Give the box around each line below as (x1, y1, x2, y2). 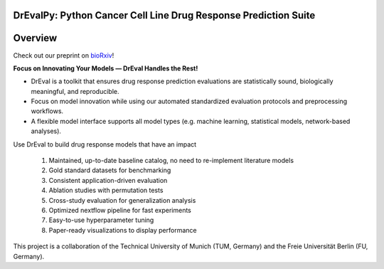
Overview (13, 32, 58, 44)
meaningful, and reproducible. (31, 87, 120, 95)
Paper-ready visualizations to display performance (48, 226, 197, 234)
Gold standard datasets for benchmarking (48, 166, 171, 174)
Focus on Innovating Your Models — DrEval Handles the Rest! (13, 64, 198, 73)
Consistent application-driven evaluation (48, 176, 168, 184)
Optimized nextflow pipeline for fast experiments (48, 206, 191, 214)
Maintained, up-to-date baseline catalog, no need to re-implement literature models (48, 157, 294, 165)
